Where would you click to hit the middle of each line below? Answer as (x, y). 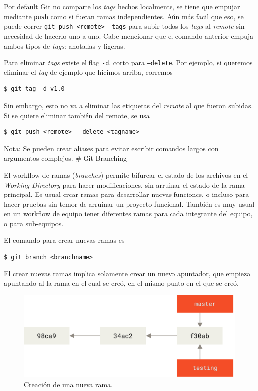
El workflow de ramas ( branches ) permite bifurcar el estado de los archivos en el (126, 174)
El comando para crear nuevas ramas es (64, 240)
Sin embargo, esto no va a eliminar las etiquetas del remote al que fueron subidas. (129, 105)
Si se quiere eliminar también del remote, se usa (77, 115)
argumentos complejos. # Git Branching (66, 158)
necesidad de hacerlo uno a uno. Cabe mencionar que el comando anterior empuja (129, 35)
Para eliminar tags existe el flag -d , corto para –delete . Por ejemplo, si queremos (128, 62)
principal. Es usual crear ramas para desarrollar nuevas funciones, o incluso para (127, 194)
